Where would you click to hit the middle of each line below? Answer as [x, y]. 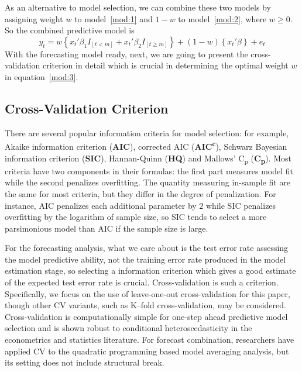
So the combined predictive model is [70, 30]
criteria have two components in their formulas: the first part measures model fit [149, 170]
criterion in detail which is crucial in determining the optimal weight [165, 65]
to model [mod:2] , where [222, 18]
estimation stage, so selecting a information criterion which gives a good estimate [150, 271]
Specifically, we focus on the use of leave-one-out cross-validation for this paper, [147, 293]
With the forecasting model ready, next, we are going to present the [126, 54]
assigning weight [34, 18]
